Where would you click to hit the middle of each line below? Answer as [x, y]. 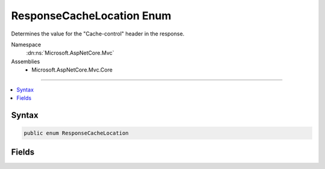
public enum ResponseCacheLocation [76, 133]
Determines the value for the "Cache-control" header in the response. [98, 34]
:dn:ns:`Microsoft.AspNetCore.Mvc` [70, 53]
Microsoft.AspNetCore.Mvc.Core [72, 70]
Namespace [26, 45]
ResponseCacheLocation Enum [91, 16]
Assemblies [26, 61]
